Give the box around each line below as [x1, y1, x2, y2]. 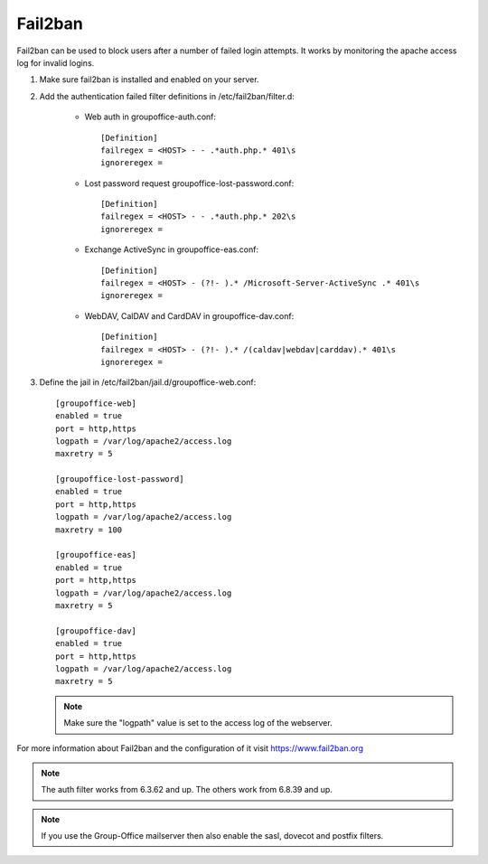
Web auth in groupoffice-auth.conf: [84, 111, 217, 122]
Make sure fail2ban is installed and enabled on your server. [39, 74, 259, 85]
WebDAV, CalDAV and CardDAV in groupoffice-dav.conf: [84, 310, 295, 321]
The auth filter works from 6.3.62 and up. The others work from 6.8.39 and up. [41, 784, 333, 795]
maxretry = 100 [55, 524, 123, 535]
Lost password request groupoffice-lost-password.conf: [84, 177, 295, 189]
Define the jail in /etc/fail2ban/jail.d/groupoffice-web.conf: [39, 377, 257, 388]
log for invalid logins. [16, 57, 95, 68]
